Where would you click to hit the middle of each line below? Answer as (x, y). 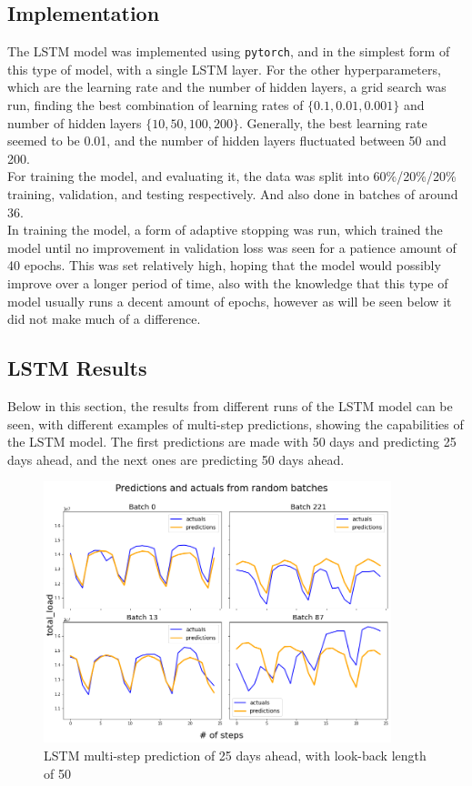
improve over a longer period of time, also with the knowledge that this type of (228, 282)
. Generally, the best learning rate (333, 122)
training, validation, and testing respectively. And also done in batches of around (233, 194)
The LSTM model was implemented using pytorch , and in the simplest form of (229, 51)
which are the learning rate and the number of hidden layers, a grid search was (227, 87)
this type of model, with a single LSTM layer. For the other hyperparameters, (224, 69)
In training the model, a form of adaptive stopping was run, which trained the (225, 230)
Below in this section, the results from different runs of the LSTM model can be (230, 405)
